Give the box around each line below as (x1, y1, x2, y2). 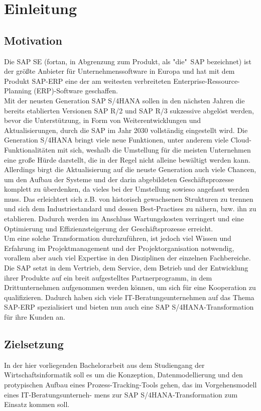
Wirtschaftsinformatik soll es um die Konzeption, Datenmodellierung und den (4, 369, 243, 380)
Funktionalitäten (4, 144, 55, 155)
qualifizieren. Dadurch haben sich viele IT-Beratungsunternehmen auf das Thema (4, 292, 254, 302)
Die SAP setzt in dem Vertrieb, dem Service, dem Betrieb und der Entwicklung (4, 262, 248, 273)
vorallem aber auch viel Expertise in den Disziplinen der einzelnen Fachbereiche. (4, 252, 251, 263)
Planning (4, 85, 32, 96)
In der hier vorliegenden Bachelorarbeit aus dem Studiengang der (4, 359, 205, 370)
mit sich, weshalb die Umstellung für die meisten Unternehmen (57, 144, 251, 155)
